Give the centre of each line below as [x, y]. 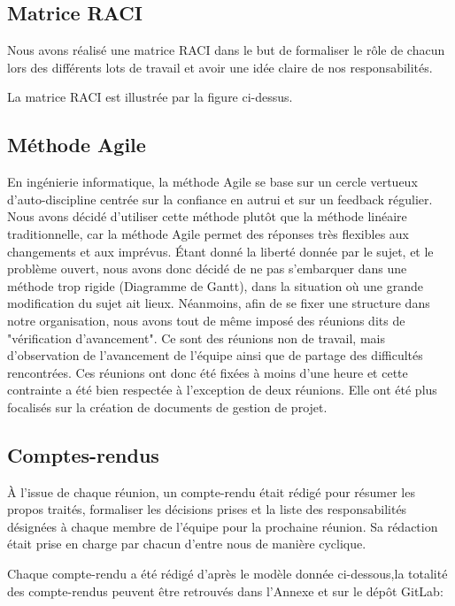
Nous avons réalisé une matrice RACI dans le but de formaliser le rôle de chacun [226, 50]
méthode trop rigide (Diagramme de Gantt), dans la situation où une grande [216, 285]
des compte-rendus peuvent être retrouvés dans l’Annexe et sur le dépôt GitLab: [225, 591]
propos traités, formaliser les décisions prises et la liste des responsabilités [207, 509]
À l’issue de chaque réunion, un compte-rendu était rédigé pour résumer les [211, 491]
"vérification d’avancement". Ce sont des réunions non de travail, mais [196, 338]
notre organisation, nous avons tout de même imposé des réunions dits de [206, 320]
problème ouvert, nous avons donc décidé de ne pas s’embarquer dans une [207, 268]
